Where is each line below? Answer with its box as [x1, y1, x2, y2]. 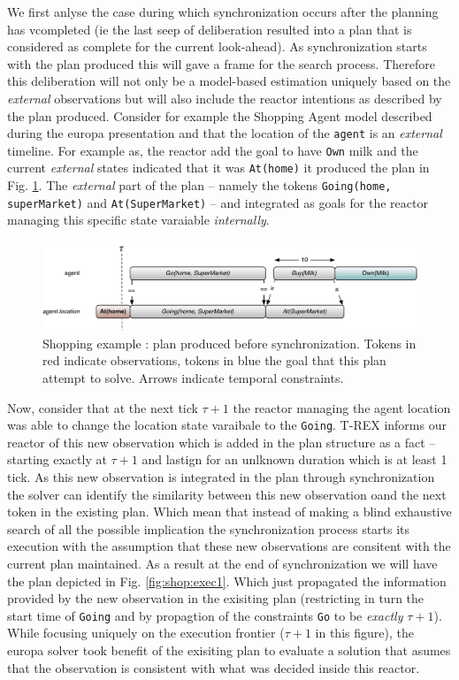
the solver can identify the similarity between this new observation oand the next [7, 485, 447, 503]
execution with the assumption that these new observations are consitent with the [7, 537, 451, 555]
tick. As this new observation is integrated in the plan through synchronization [7, 467, 435, 485]
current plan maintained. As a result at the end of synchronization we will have [7, 554, 438, 572]
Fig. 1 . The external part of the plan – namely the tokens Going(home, [7, 176, 392, 195]
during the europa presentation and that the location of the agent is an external [7, 124, 442, 142]
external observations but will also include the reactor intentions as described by [7, 88, 442, 107]
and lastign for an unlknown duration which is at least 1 [142, 450, 448, 469]
